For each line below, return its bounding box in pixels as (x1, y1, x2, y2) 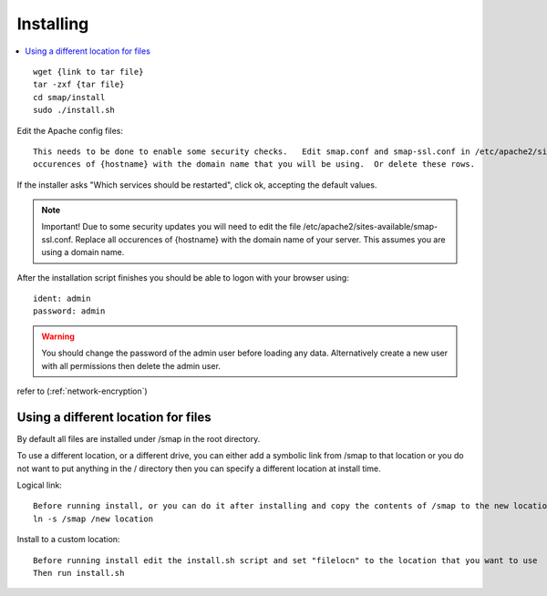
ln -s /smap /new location (33, 513, 154, 524)
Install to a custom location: (16, 534, 120, 545)
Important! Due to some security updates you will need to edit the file (41, 221, 302, 232)
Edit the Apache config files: (16, 125, 123, 136)
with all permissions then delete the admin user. (41, 360, 221, 371)
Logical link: (16, 479, 63, 491)
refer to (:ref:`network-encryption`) (16, 385, 148, 396)
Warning (41, 331, 75, 342)
